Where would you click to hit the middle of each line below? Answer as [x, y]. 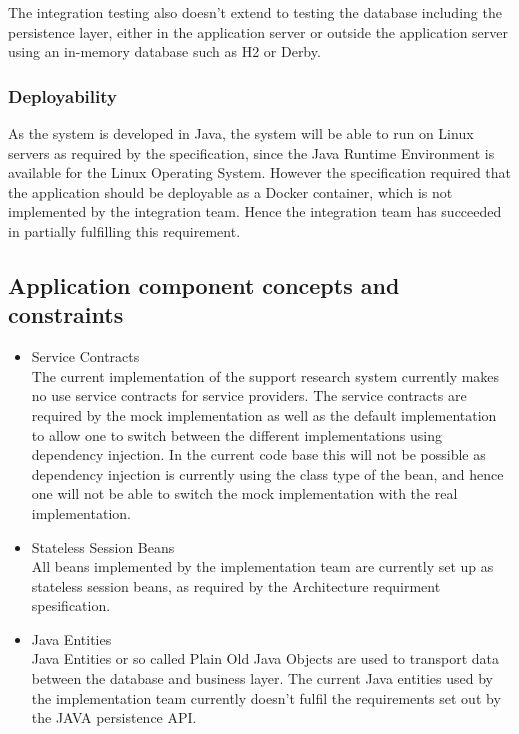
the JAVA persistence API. [114, 717]
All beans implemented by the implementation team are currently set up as [262, 566]
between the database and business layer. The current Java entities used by [262, 678]
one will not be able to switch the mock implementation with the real [244, 493]
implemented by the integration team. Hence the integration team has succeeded [255, 211]
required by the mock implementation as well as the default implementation [264, 414]
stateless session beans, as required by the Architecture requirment [236, 585]
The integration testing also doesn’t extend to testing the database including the [255, 12]
